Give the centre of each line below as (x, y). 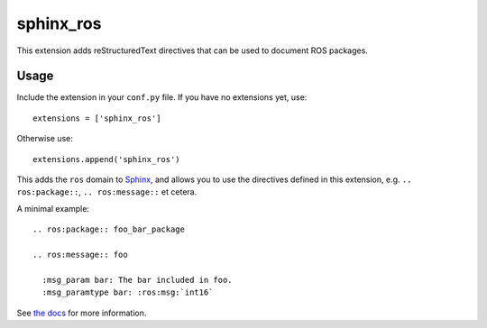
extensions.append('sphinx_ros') (106, 159)
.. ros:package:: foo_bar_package (109, 229)
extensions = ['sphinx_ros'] (97, 118)
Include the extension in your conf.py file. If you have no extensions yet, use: (162, 97)
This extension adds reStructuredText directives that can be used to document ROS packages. (193, 50)
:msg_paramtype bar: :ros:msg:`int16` (128, 292)
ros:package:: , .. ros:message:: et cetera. (107, 192)
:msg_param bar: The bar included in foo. (138, 280)
